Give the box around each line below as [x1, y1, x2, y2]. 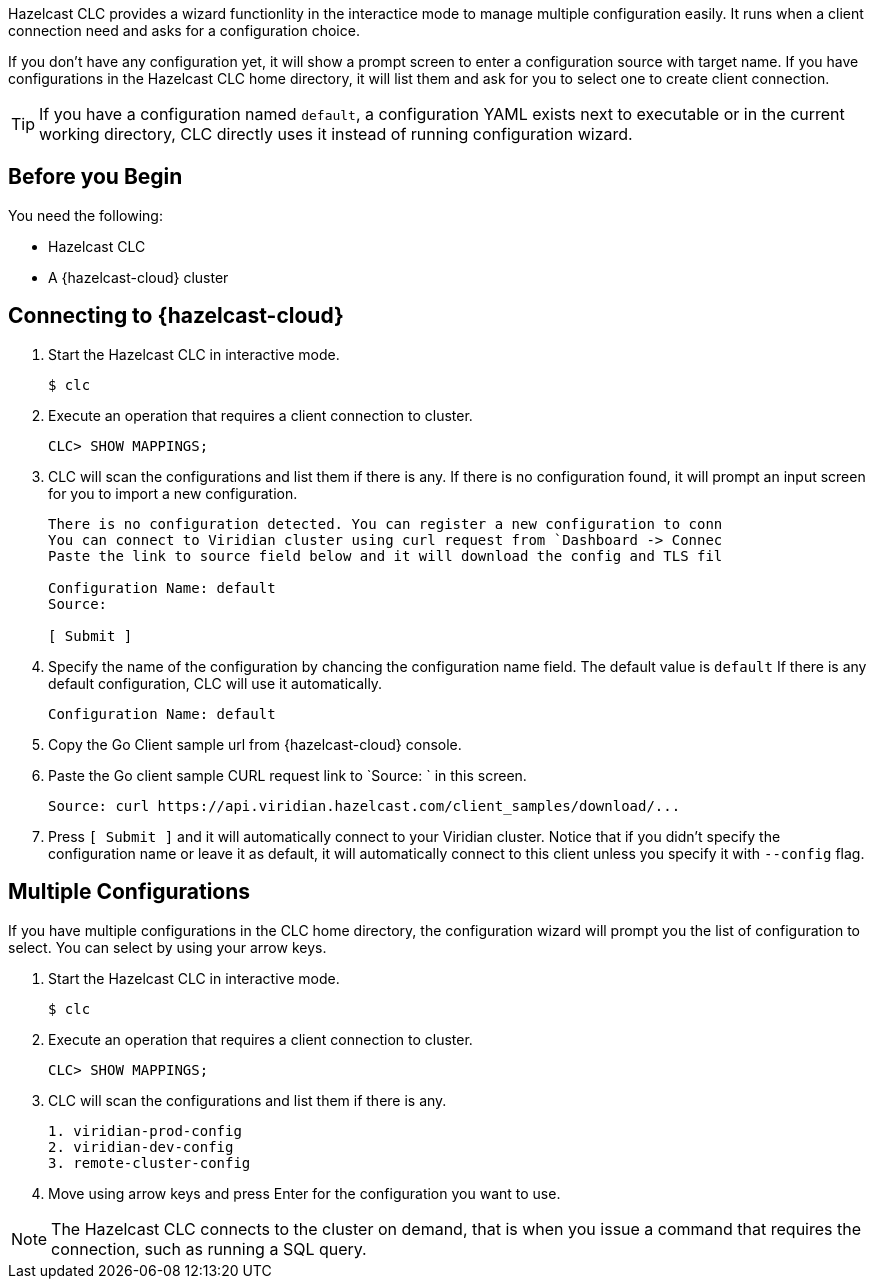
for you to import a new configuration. [48, 484, 298, 502]
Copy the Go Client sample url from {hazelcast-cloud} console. [48, 735, 462, 753]
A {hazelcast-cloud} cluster [48, 268, 229, 286]
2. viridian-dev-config [48, 1138, 234, 1155]
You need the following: [8, 206, 163, 224]
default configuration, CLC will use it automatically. [48, 674, 383, 692]
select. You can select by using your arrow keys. [8, 938, 327, 956]
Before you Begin [8, 164, 183, 190]
